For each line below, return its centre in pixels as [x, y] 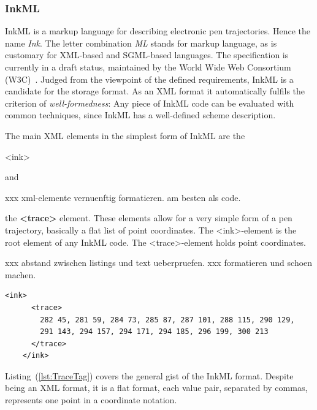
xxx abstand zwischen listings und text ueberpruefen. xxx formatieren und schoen [159, 263]
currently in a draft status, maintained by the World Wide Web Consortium [148, 67]
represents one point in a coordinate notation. [91, 400]
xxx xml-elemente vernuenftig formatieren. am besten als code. [123, 197]
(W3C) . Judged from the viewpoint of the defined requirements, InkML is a [149, 79]
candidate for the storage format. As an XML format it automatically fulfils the [155, 91]
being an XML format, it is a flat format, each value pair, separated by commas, [156, 388]
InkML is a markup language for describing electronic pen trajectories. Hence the [158, 31]
